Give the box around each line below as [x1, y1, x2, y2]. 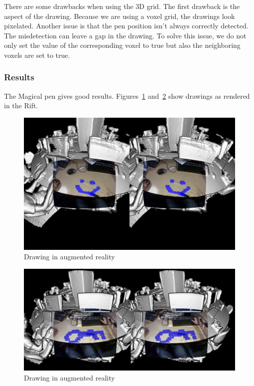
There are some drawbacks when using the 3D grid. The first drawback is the [4, 1, 240, 11]
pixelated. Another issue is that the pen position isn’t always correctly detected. [4, 20, 249, 31]
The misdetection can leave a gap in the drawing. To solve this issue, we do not [4, 30, 247, 40]
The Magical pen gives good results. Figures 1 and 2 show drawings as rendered [4, 90, 250, 101]
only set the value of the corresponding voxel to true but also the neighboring [4, 40, 241, 50]
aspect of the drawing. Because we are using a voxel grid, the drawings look [4, 10, 235, 21]
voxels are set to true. [4, 49, 70, 60]
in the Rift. [4, 100, 38, 111]
